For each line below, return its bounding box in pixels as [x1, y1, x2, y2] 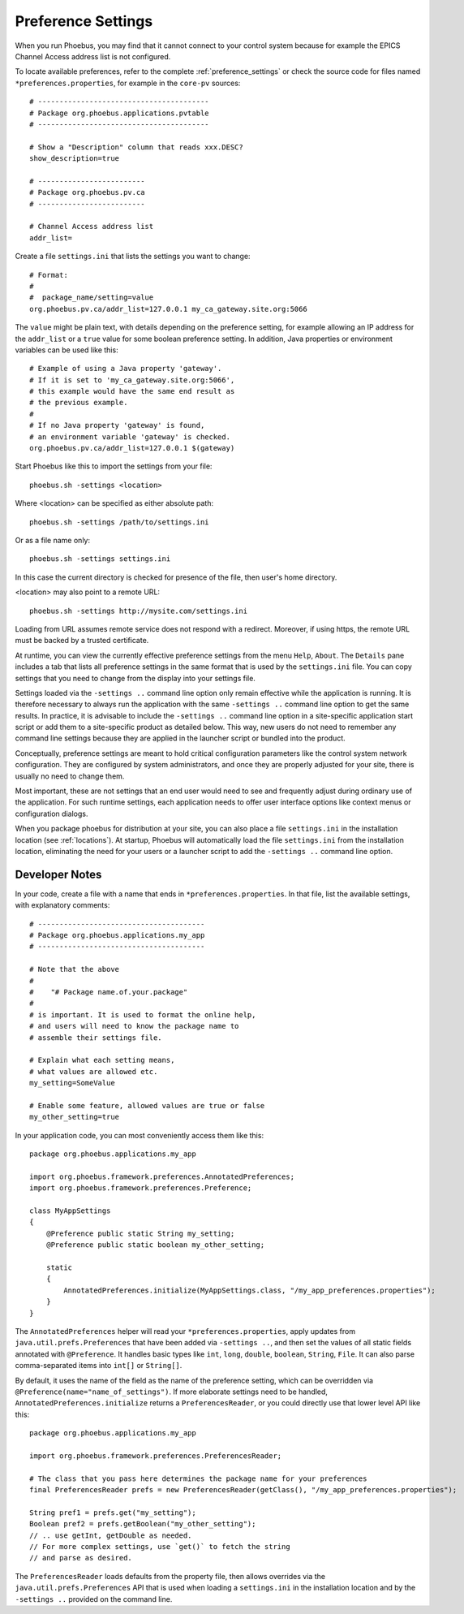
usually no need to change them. [15, 771, 125, 781]
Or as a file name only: [15, 536, 91, 545]
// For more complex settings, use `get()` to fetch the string [29, 1542, 291, 1551]
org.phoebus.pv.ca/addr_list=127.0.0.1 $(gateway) [29, 443, 235, 453]
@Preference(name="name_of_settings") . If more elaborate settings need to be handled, [15, 1387, 329, 1396]
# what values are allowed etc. [29, 1067, 158, 1076]
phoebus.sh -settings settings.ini [29, 555, 171, 563]
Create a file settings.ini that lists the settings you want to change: [15, 252, 251, 261]
